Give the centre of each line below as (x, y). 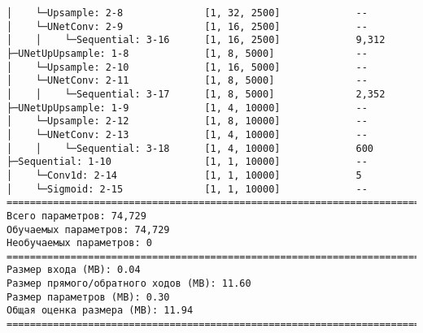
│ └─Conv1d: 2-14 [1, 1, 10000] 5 (184, 175)
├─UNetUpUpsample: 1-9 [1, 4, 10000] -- (187, 108)
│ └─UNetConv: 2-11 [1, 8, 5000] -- (187, 81)
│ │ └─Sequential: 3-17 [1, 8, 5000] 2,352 (196, 94)
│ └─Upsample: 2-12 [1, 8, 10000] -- (187, 121)
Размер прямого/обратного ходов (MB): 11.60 (129, 284)
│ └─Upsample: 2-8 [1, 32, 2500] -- (187, 13)
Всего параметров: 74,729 (76, 216)
